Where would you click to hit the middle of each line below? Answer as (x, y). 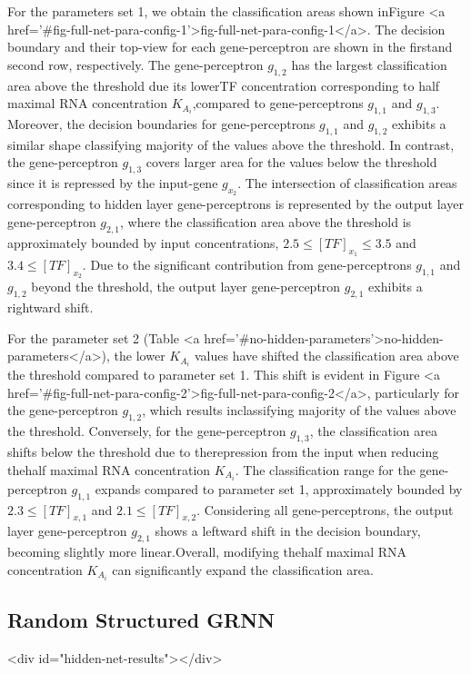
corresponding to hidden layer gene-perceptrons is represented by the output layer (235, 204)
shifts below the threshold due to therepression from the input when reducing (223, 452)
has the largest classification (369, 64)
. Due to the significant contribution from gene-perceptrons (247, 264)
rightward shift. (50, 307)
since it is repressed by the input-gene (113, 183)
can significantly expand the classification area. (243, 569)
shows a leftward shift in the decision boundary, (288, 531)
